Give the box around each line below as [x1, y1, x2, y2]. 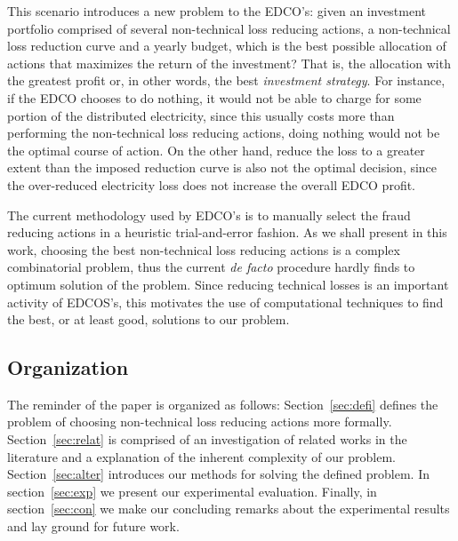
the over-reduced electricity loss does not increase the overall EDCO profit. [7, 175, 416, 194]
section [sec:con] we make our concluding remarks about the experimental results [7, 499, 450, 518]
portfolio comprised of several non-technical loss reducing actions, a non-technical [7, 19, 451, 37]
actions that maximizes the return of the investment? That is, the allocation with [7, 53, 451, 72]
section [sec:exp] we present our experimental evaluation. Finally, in [7, 481, 377, 500]
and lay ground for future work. [7, 517, 180, 536]
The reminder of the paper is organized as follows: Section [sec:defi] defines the [7, 394, 438, 413]
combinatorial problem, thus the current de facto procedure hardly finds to [7, 258, 415, 276]
